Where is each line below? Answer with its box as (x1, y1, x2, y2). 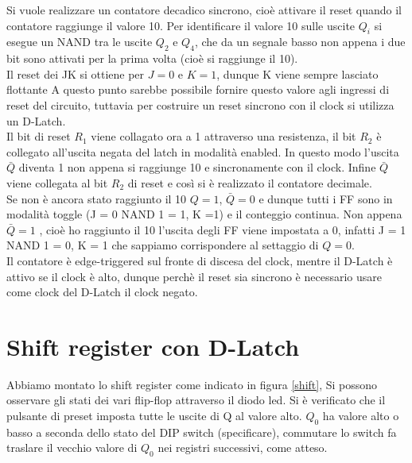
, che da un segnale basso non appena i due (194, 33, 406, 50)
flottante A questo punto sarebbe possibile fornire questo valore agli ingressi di (6, 81, 390, 98)
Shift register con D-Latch (6, 330, 300, 362)
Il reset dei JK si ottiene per (6, 65, 145, 82)
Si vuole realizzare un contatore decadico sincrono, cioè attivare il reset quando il (6, 2, 402, 17)
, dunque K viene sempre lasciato (216, 65, 379, 82)
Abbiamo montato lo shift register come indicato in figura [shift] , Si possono (6, 376, 378, 392)
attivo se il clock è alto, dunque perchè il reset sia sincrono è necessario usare (6, 268, 382, 284)
